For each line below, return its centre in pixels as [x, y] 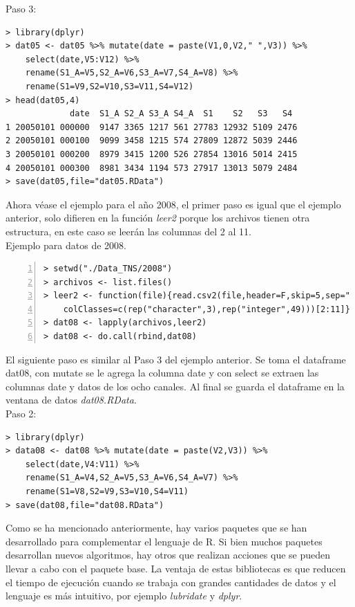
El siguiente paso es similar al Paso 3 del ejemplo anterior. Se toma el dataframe [176, 359]
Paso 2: [21, 414]
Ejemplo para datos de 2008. [66, 245]
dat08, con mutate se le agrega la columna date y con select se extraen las [162, 373]
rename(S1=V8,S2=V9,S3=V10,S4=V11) [107, 491]
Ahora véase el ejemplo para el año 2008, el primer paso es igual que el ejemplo [173, 204]
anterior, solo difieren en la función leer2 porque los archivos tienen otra [158, 218]
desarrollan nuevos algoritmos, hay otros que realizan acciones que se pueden [168, 555]
